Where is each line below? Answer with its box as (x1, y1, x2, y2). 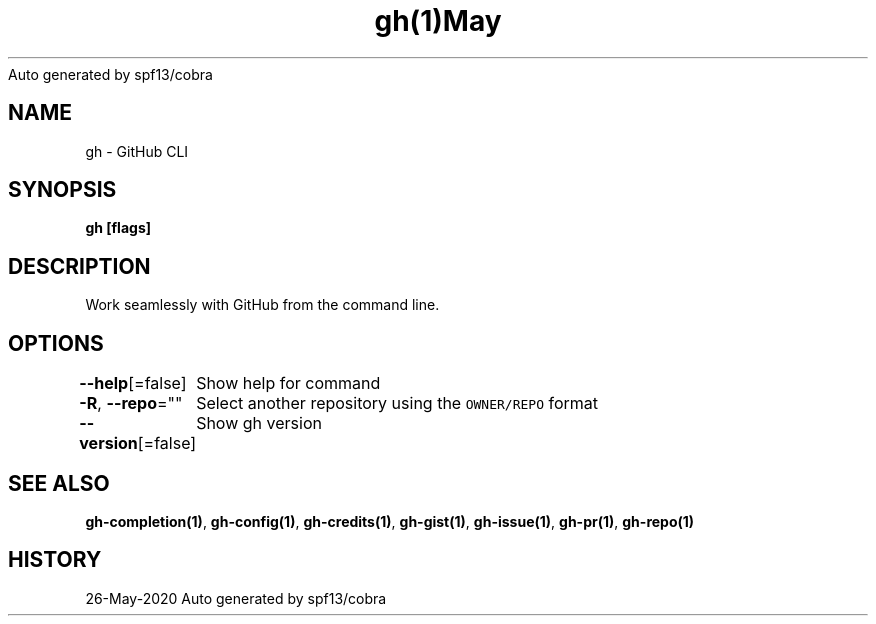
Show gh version (196, 413, 322, 434)
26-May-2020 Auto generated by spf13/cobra (85, 589, 387, 607)
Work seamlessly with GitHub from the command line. (85, 296, 440, 314)
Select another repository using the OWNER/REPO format (196, 393, 599, 414)
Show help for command (196, 373, 381, 394)
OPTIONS (8, 330, 104, 356)
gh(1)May (374, 4, 502, 38)
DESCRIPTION (8, 253, 151, 279)
